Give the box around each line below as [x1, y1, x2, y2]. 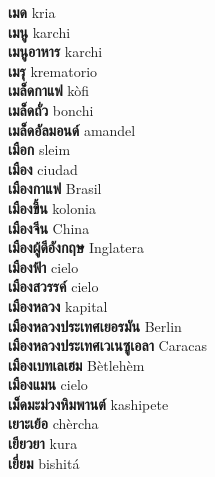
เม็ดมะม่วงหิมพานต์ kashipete [8, 393, 169, 414]
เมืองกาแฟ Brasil [8, 178, 102, 199]
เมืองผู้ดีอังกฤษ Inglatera [8, 237, 144, 258]
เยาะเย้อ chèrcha [8, 413, 99, 434]
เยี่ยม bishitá [8, 452, 80, 473]
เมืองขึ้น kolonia [8, 197, 96, 218]
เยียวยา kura [8, 433, 78, 454]
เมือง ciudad [8, 158, 78, 179]
